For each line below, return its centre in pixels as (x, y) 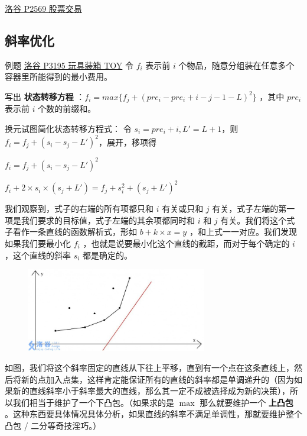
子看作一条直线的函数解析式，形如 (71, 232)
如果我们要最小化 (38, 243)
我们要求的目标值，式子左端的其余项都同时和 (108, 220)
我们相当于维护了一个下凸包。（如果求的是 (93, 402)
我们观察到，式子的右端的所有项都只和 (79, 209)
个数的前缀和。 (67, 109)
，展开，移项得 (128, 142)
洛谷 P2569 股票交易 (43, 8)
